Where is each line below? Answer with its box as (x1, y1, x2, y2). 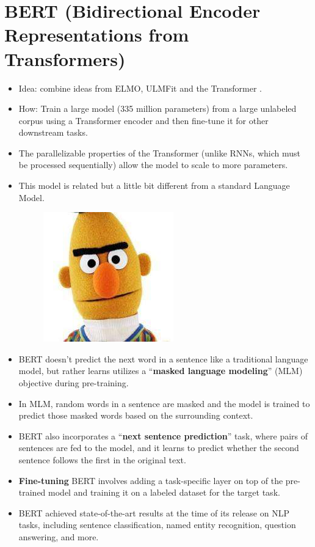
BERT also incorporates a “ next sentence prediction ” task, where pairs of (18, 429, 308, 442)
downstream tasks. (18, 126, 88, 139)
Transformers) (4, 46, 126, 71)
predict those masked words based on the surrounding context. (18, 409, 253, 422)
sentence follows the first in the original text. (18, 453, 186, 466)
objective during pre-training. (18, 376, 129, 389)
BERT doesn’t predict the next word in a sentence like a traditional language (18, 352, 308, 365)
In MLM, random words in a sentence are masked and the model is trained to (18, 397, 310, 409)
